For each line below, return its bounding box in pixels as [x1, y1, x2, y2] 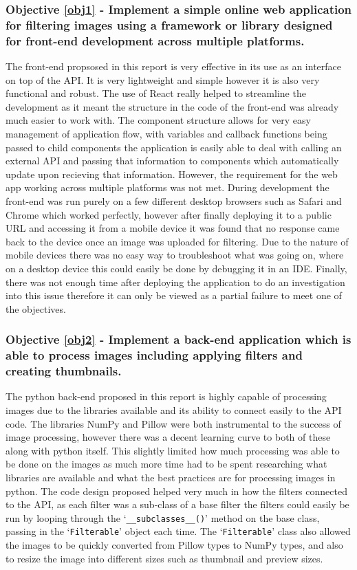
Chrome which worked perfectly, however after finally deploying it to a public [6, 207, 332, 221]
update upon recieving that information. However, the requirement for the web [6, 166, 338, 181]
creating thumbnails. [6, 362, 122, 380]
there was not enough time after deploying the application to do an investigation [6, 274, 345, 289]
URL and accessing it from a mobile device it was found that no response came [6, 221, 340, 235]
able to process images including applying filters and [6, 347, 303, 364]
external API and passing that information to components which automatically [6, 153, 339, 168]
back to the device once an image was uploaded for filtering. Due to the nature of [6, 234, 349, 248]
